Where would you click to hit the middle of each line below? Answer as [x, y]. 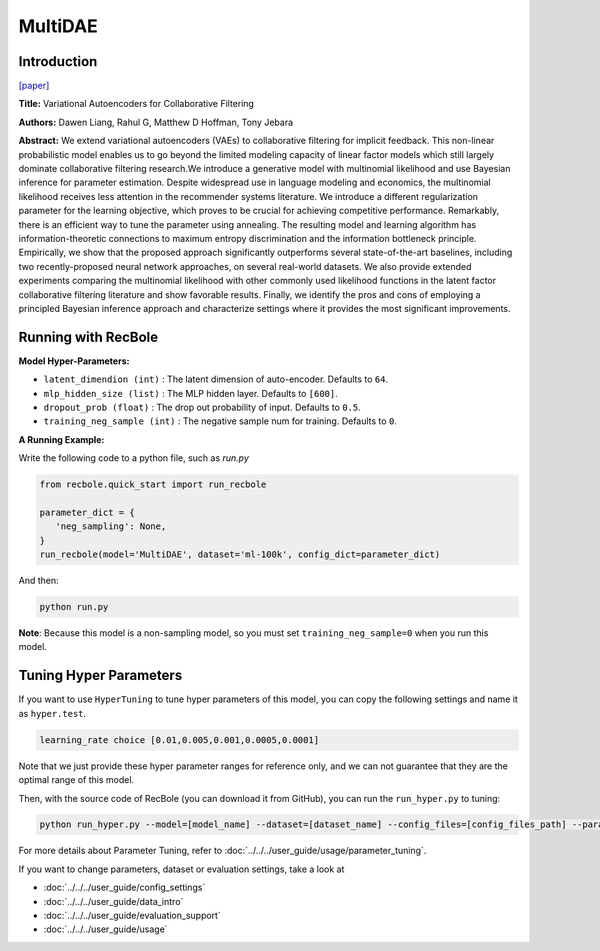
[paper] [34, 86]
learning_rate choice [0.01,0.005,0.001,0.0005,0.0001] [179, 739]
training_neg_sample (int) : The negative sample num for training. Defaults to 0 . [220, 421]
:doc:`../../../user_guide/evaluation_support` [132, 916]
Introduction [58, 61]
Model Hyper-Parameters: [74, 361]
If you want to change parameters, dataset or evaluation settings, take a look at [181, 869]
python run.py [74, 607]
